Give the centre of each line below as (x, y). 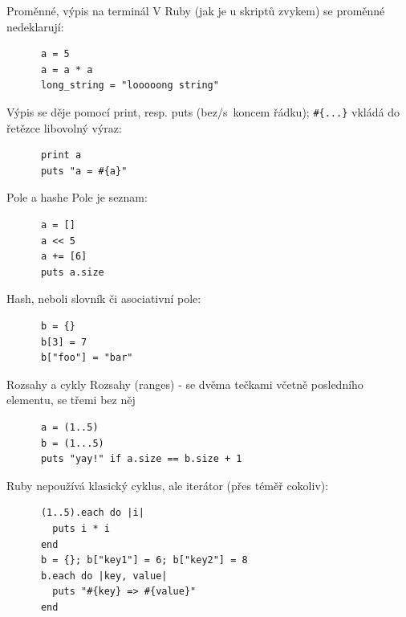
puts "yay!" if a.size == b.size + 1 (141, 459)
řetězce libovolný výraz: (64, 127)
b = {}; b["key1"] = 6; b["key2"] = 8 (144, 560)
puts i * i (81, 528)
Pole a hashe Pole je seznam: (77, 197)
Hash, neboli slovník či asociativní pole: (104, 298)
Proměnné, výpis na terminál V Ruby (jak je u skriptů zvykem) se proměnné (196, 10)
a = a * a (67, 69)
